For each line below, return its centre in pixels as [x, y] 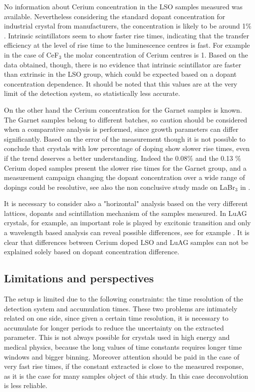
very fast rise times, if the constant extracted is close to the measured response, [124, 366]
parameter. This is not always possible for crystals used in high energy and [117, 337]
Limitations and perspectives [79, 278]
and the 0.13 [214, 158]
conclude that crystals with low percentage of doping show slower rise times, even [127, 148]
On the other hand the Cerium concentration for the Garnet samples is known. [123, 109]
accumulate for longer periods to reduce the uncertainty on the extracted [114, 327]
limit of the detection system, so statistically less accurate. [92, 93]
